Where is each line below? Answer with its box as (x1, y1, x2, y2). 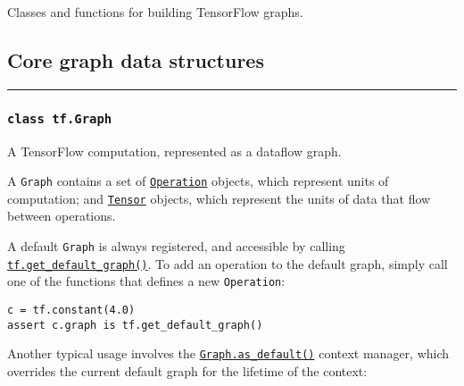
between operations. (7, 206, 116, 225)
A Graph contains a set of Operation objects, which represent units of (7, 172, 389, 190)
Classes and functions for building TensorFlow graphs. (7, 3, 303, 21)
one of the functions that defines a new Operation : (7, 272, 286, 290)
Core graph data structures (7, 46, 264, 73)
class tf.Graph (7, 111, 112, 126)
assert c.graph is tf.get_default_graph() (7, 318, 263, 331)
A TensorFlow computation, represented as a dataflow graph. (7, 141, 342, 160)
